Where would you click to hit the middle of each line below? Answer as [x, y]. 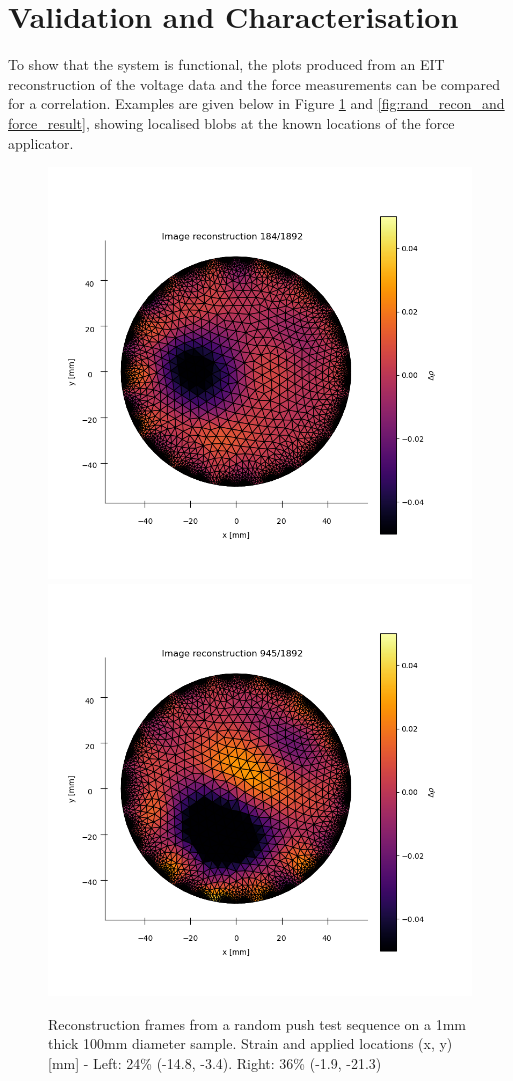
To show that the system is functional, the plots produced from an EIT [226, 64]
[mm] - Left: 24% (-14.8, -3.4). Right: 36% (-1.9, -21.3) [215, 1062]
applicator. [41, 142]
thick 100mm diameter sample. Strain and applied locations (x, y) [250, 1043]
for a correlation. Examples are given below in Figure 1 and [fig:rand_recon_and [256, 103]
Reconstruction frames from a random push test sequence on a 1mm [257, 1023]
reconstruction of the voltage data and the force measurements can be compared [254, 83]
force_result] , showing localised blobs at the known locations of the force [231, 122]
